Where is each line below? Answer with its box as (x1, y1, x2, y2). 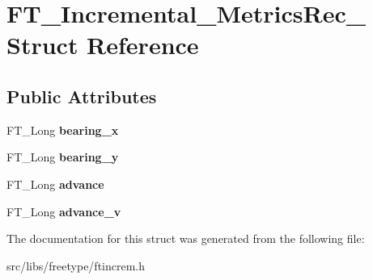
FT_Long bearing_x (6, 121, 119, 138)
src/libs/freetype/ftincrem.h (6, 257, 146, 274)
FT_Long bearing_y (6, 148, 119, 165)
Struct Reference (6, 28, 199, 61)
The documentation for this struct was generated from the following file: (6, 230, 365, 247)
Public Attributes (6, 83, 157, 108)
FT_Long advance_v (6, 203, 121, 219)
